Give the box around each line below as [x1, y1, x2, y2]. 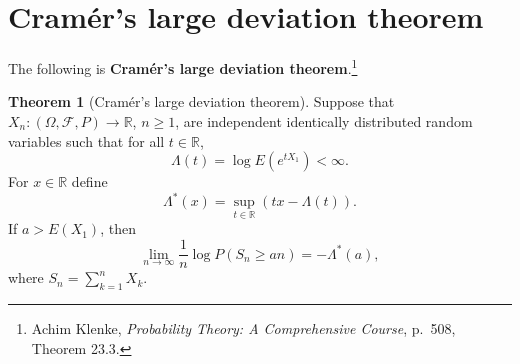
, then [100, 218, 136, 239]
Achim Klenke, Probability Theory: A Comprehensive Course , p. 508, [31, 317, 456, 338]
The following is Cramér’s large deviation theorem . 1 [8, 55, 358, 78]
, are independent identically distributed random [175, 110, 473, 131]
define [71, 171, 108, 192]
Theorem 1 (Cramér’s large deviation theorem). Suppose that [8, 91, 395, 112]
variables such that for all [8, 130, 165, 151]
